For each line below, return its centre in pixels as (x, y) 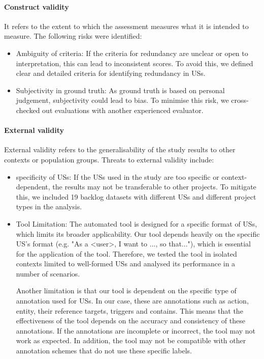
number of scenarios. (48, 273)
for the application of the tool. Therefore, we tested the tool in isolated (126, 253)
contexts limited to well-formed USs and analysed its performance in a (126, 264)
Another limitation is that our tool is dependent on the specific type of (126, 291)
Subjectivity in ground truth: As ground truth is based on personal (120, 90)
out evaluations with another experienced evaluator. (123, 110)
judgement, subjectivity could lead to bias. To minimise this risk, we (122, 100)
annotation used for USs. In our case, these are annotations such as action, (132, 301)
